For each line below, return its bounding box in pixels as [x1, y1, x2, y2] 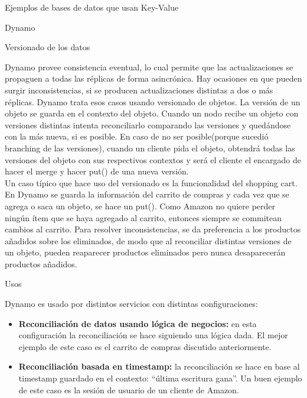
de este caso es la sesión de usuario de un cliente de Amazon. [18, 383, 239, 396]
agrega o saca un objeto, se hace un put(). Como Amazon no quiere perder [5, 199, 276, 212]
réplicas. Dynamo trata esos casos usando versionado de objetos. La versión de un [5, 95, 301, 108]
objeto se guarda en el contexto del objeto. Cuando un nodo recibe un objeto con [5, 107, 299, 119]
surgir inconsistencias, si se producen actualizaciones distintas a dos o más [5, 83, 273, 96]
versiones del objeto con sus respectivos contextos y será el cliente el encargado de [5, 153, 301, 166]
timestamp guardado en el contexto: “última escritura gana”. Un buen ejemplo [18, 372, 302, 384]
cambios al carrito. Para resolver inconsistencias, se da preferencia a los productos [5, 223, 301, 235]
